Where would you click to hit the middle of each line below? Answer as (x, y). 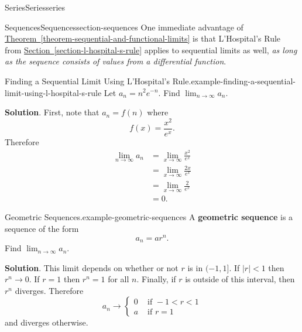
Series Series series (35, 7)
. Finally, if (156, 279)
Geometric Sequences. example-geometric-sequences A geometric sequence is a (149, 217)
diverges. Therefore (49, 290)
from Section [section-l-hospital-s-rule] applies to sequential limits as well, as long (151, 49)
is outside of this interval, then (240, 279)
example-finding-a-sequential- (243, 81)
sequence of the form (42, 228)
